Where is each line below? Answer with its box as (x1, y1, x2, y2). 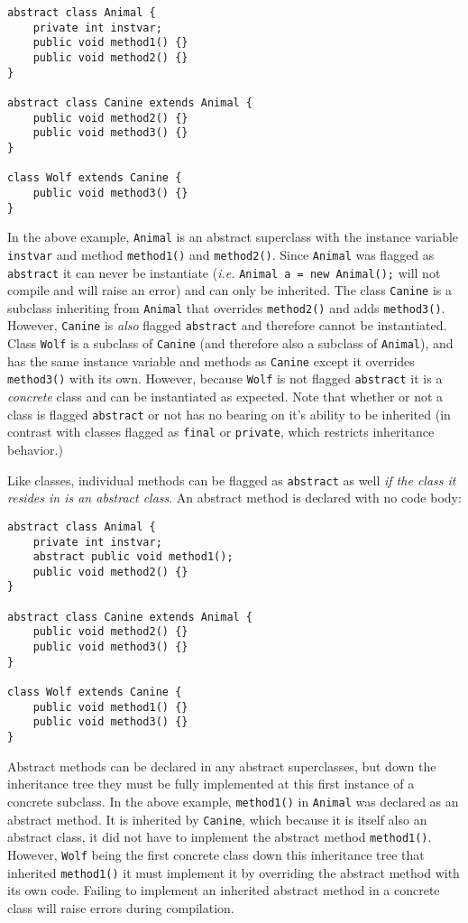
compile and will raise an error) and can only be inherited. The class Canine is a (7, 281, 452, 300)
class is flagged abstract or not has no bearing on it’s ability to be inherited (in (7, 404, 451, 423)
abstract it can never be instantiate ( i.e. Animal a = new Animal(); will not (7, 263, 441, 282)
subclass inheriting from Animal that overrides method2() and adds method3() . (7, 298, 445, 317)
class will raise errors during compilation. (7, 898, 234, 917)
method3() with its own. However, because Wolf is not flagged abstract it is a (7, 369, 443, 388)
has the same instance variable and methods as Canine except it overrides (7, 351, 415, 370)
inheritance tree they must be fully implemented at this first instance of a (7, 774, 415, 793)
